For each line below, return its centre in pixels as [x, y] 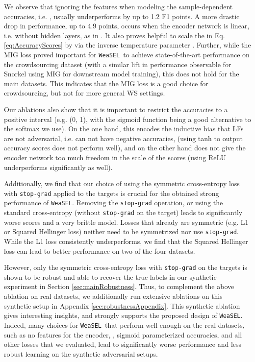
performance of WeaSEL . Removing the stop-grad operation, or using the [114, 203]
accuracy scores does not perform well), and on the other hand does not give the [125, 148]
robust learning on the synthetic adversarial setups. [81, 353]
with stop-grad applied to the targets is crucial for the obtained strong [112, 193]
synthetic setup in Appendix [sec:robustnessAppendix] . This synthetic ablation [122, 305]
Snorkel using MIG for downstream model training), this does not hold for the [122, 74]
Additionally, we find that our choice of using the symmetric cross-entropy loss [122, 183]
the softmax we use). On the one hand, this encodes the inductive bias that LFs [124, 129]
